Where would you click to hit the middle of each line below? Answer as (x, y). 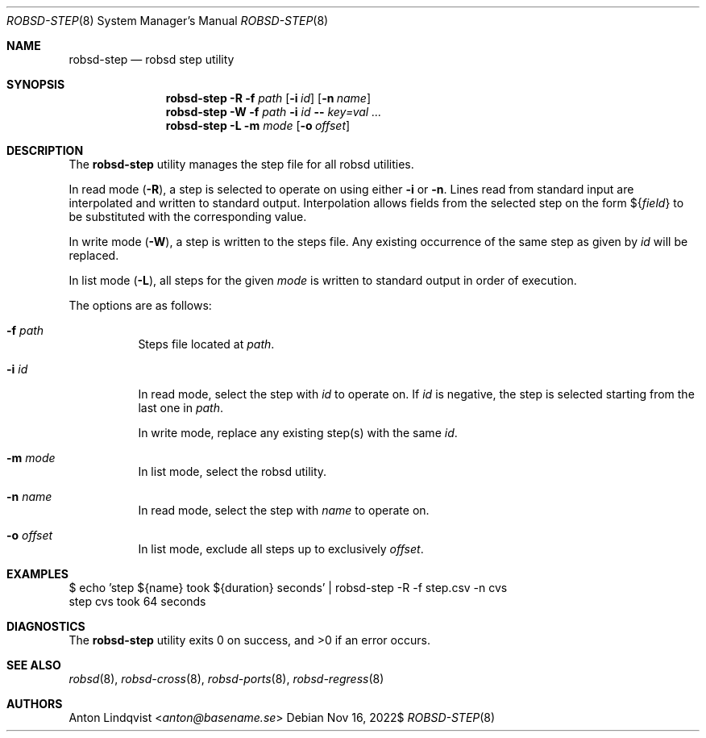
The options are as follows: (140, 305)
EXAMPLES (37, 574)
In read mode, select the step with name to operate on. (284, 510)
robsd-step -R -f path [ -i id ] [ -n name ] (268, 98)
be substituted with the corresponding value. (188, 217)
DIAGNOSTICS (46, 626)
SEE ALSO (34, 665)
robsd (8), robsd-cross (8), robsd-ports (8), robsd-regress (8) (226, 679)
